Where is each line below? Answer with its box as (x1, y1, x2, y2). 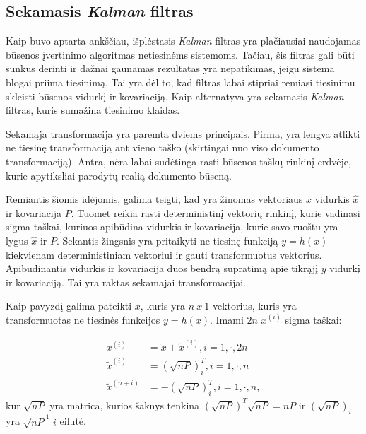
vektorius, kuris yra (212, 298, 297, 313)
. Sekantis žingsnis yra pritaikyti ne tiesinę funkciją (56, 233, 278, 247)
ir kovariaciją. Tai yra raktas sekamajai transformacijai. (6, 274, 246, 289)
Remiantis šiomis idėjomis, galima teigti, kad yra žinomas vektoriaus (6, 192, 303, 206)
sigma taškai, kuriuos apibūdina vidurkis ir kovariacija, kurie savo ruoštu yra (6, 219, 338, 234)
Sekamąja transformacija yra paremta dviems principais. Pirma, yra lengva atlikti (6, 126, 360, 141)
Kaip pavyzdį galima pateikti (6, 298, 132, 313)
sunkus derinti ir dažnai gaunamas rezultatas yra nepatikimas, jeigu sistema (6, 61, 335, 76)
